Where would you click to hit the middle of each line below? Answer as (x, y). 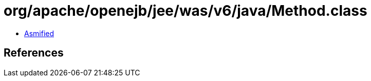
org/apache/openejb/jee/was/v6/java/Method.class (185, 11)
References (34, 53)
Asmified (39, 33)
